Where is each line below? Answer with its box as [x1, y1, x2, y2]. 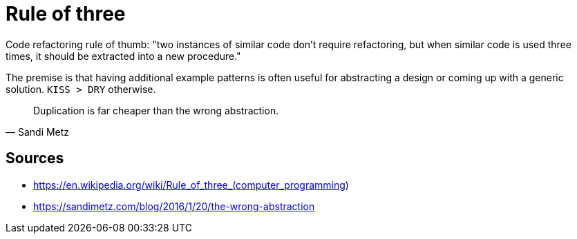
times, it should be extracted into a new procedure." [6, 50, 241, 62]
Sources [6, 149, 64, 167]
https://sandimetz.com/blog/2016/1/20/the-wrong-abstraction [33, 200, 315, 212]
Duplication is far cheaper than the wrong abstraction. [33, 104, 279, 116]
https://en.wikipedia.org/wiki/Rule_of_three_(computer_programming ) [33, 178, 349, 191]
